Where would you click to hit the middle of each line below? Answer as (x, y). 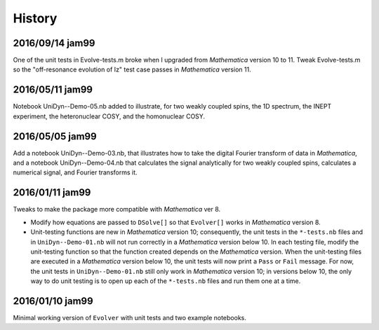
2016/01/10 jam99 (53, 301)
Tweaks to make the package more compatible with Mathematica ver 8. (117, 209)
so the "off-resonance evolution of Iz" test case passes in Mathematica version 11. (132, 69)
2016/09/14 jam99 (54, 43)
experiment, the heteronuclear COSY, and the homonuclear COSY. (109, 116)
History (35, 18)
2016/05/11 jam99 (53, 90)
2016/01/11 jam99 (52, 193)
